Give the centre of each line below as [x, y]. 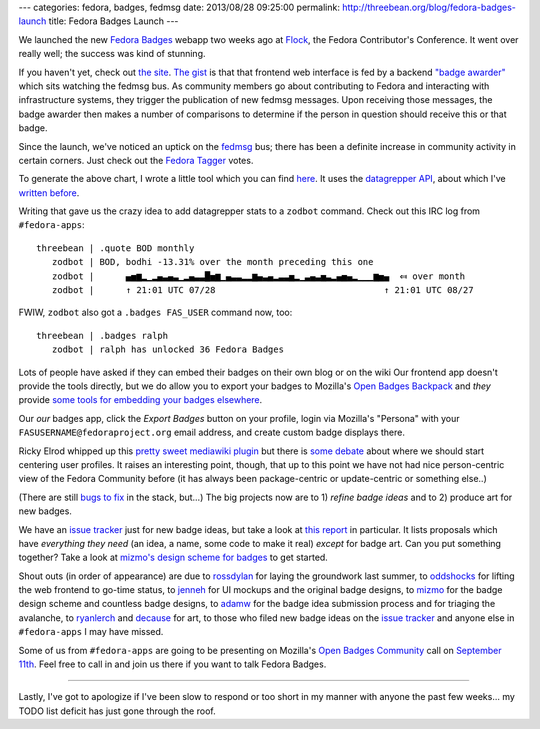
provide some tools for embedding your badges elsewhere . [140, 400]
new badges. [45, 511]
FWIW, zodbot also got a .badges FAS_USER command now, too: [155, 312]
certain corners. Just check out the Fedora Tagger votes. [136, 160]
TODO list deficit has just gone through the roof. [117, 711]
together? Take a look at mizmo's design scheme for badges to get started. [173, 557]
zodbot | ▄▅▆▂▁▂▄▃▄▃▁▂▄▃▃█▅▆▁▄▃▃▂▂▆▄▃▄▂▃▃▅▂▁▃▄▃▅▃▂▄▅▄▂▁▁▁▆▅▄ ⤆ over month [258, 276]
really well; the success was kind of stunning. [112, 54]
